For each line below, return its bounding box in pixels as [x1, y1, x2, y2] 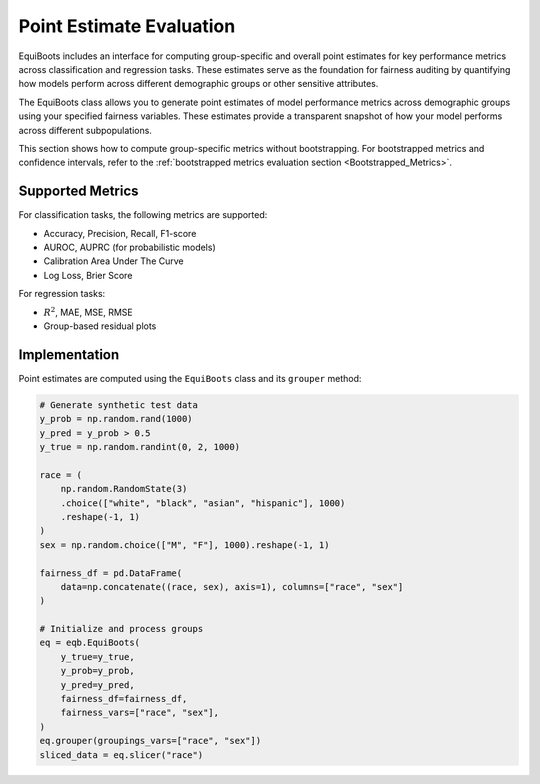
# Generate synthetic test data [39, 399, 199, 410]
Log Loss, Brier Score [43, 269, 133, 281]
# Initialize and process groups [39, 623, 204, 635]
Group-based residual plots [43, 320, 157, 332]
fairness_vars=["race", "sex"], [60, 707, 220, 719]
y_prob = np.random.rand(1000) [39, 413, 194, 425]
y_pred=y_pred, [60, 679, 135, 690]
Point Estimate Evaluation [18, 15, 236, 37]
